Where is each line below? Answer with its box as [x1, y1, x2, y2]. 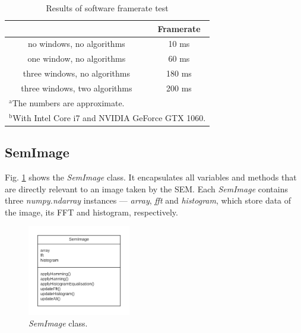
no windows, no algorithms [27, 37, 125, 50]
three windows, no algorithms [23, 67, 131, 80]
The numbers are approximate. [12, 96, 125, 109]
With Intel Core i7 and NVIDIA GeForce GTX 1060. [12, 111, 206, 123]
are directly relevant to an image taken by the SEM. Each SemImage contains [5, 182, 289, 195]
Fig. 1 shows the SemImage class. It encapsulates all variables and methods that [5, 170, 297, 183]
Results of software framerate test [46, 2, 169, 14]
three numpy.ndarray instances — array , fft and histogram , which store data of [5, 194, 292, 207]
